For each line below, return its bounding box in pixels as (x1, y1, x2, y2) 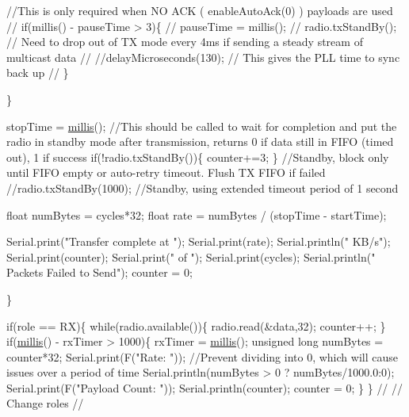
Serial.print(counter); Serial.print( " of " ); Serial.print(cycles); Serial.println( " (6, 248, 376, 265)
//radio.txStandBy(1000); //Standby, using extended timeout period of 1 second (6, 179, 399, 196)
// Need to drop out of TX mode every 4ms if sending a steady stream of (6, 33, 363, 50)
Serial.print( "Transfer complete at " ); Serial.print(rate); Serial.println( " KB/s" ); (6, 233, 391, 250)
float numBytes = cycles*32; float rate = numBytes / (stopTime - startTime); (6, 206, 387, 223)
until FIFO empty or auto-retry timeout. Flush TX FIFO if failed (6, 164, 326, 181)
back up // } (6, 64, 69, 81)
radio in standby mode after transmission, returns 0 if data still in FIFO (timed (6, 133, 394, 150)
